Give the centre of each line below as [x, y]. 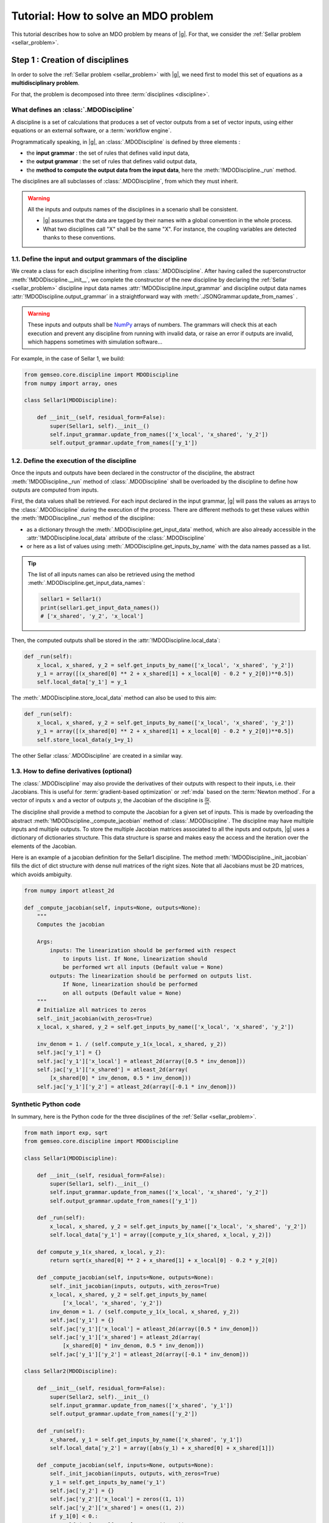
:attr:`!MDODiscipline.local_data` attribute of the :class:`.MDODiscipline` [116, 538]
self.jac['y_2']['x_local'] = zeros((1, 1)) [117, 1499]
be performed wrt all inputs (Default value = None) [143, 967]
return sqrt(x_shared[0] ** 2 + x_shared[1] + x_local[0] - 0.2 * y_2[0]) [164, 1260]
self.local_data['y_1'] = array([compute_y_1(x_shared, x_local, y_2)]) [161, 1235]
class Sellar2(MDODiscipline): [71, 1371]
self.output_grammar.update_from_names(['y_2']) [124, 1414]
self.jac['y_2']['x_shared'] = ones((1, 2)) [117, 1507]
